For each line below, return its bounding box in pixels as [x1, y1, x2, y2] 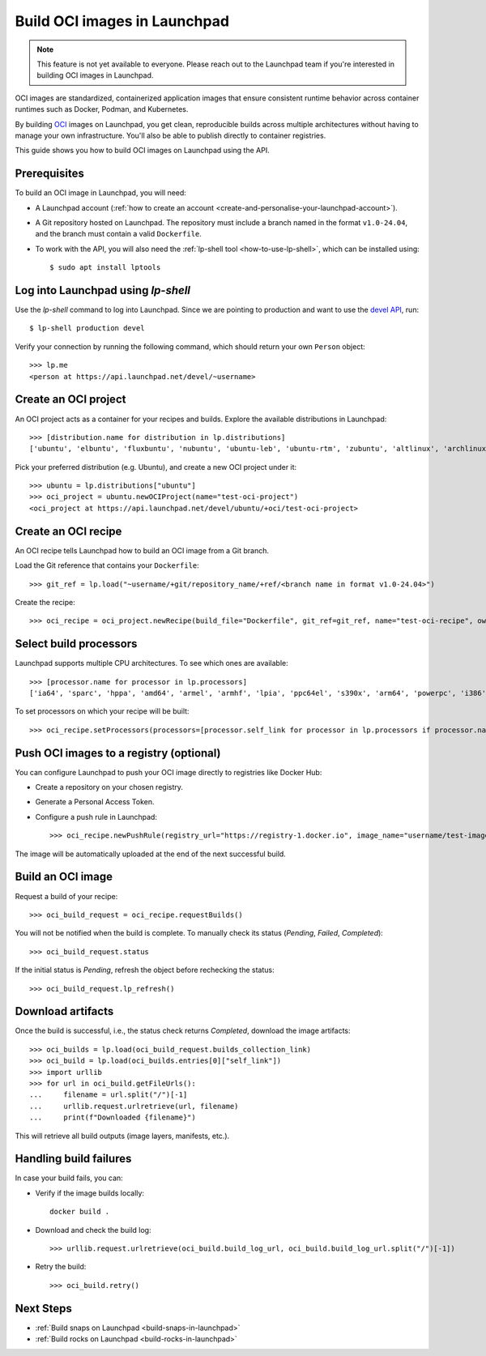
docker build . [49, 1207, 110, 1217]
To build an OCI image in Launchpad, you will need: [15, 188, 186, 198]
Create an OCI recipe [15, 524, 122, 538]
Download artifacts [15, 1004, 114, 1018]
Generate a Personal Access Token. [35, 797, 155, 807]
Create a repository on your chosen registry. [35, 782, 184, 792]
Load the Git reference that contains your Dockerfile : [15, 561, 200, 570]
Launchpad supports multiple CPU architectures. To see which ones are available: [15, 659, 288, 668]
